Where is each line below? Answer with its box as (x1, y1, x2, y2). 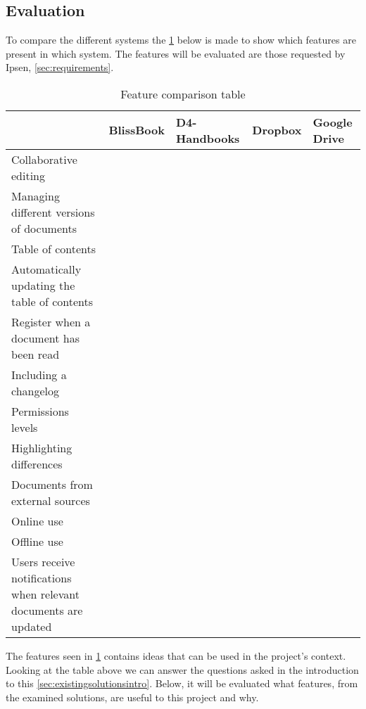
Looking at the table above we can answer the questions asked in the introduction (6, 662, 359, 677)
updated (11, 618, 52, 634)
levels (11, 419, 38, 435)
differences (11, 455, 63, 472)
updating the (11, 276, 75, 293)
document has (11, 329, 80, 346)
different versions (11, 203, 95, 220)
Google (313, 113, 353, 130)
